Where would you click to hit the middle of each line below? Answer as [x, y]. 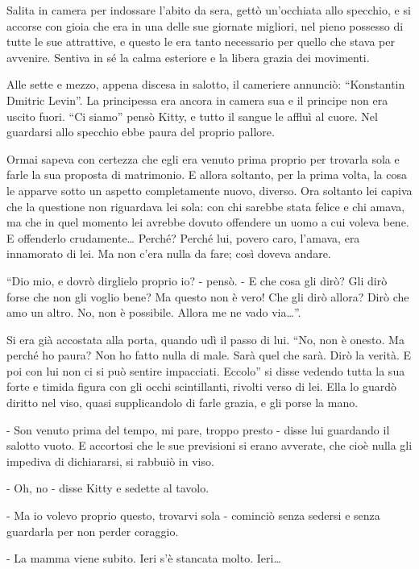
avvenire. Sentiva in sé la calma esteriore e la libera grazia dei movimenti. [188, 57]
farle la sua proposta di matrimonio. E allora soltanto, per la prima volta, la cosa [207, 174]
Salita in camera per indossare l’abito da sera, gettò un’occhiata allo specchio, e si [209, 10]
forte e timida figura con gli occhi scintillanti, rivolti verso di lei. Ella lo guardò [201, 386]
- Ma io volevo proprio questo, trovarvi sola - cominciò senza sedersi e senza [193, 515]
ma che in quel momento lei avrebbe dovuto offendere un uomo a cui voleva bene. [208, 222]
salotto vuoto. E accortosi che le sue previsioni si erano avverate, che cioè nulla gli [209, 445]
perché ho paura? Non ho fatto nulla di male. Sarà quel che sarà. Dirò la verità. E [209, 355]
